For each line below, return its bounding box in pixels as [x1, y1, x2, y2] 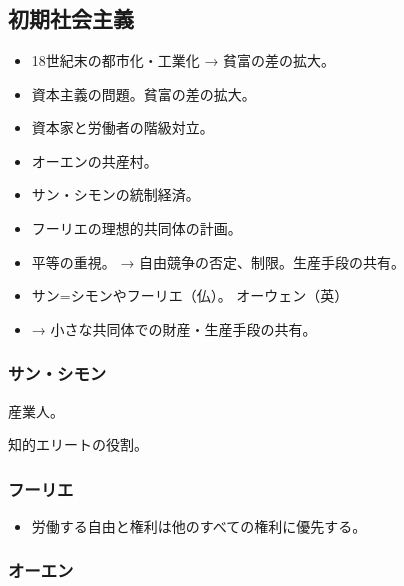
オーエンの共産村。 [31, 150, 158, 171]
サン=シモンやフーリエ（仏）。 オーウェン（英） [31, 285, 349, 306]
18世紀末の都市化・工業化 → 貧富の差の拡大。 [31, 50, 336, 70]
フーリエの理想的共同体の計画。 [31, 217, 242, 238]
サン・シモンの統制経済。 [31, 184, 200, 205]
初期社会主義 [8, 3, 134, 34]
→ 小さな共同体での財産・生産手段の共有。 [31, 318, 317, 339]
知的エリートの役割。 [8, 434, 148, 455]
